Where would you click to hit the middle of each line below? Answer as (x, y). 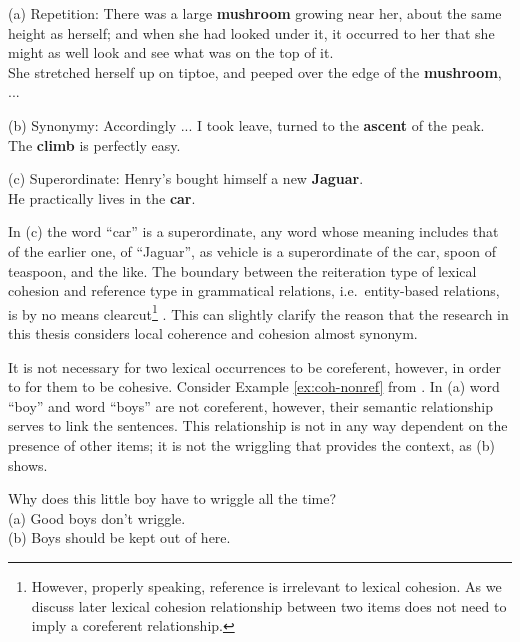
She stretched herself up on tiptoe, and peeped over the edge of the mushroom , (255, 71)
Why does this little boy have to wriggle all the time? (172, 498)
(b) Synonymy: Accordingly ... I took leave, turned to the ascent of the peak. (246, 124)
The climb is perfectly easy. (94, 144)
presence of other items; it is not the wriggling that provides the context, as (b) (252, 444)
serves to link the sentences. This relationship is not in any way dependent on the (258, 425)
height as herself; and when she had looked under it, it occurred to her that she (251, 32)
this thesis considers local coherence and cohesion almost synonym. (213, 332)
